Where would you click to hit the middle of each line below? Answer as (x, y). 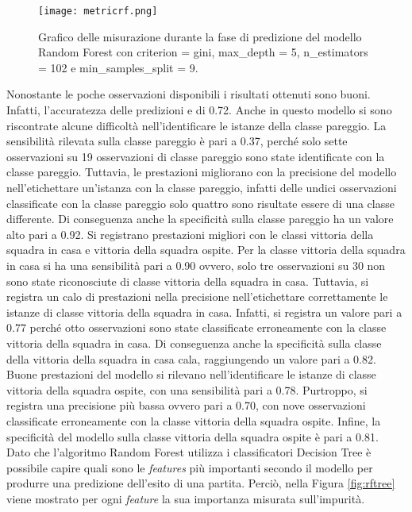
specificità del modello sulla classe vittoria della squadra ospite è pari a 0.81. (193, 436)
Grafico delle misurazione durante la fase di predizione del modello (200, 36)
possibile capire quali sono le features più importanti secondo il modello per (190, 467)
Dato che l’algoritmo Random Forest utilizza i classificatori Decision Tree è (189, 452)
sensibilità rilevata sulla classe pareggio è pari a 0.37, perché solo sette (177, 141)
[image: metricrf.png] (98, 11)
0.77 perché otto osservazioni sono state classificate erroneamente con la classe (196, 327)
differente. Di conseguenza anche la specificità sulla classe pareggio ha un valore (200, 219)
